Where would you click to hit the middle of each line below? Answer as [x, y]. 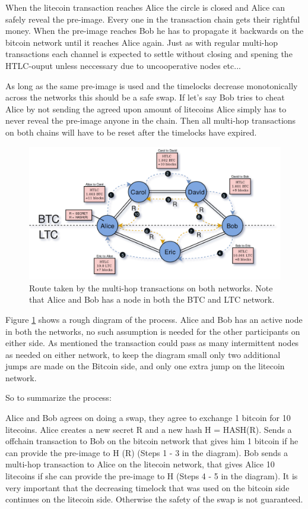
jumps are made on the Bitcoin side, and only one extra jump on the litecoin [145, 366]
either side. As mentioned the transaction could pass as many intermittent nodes [152, 343]
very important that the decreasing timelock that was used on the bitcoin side [147, 487]
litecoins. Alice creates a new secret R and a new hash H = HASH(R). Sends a [149, 429]
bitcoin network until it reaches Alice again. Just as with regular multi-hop [142, 42]
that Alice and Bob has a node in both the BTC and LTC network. [152, 299]
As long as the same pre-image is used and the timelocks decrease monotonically [152, 85]
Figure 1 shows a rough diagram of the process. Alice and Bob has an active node [154, 319]
